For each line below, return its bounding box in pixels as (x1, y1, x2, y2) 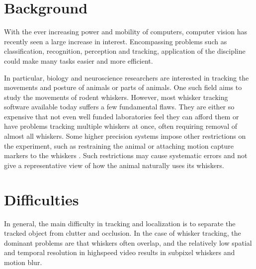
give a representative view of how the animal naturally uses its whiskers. (4, 160, 224, 170)
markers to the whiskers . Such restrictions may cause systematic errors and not (4, 150, 248, 161)
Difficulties (4, 189, 79, 209)
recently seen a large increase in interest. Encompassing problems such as (4, 36, 227, 46)
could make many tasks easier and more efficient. (4, 55, 153, 66)
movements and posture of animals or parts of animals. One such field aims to (4, 82, 242, 92)
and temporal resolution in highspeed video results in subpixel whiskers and (4, 247, 235, 258)
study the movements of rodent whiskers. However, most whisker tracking (4, 91, 228, 102)
